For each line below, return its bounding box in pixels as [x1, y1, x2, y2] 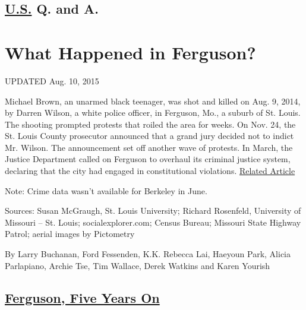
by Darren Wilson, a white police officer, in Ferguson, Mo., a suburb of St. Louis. [5, 106, 301, 119]
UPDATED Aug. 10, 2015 [5, 74, 99, 87]
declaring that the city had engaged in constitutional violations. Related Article [5, 165, 295, 177]
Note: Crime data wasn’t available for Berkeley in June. [5, 184, 207, 197]
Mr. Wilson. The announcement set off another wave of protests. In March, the [5, 141, 293, 153]
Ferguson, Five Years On [5, 288, 160, 306]
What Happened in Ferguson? [5, 40, 256, 64]
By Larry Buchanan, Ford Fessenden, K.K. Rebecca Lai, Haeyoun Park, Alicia [5, 248, 291, 260]
